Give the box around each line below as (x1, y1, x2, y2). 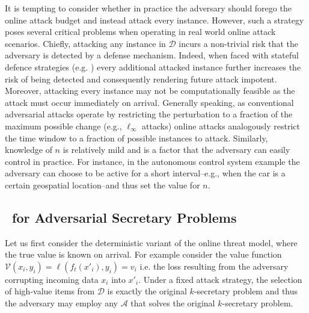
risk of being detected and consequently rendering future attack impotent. (5, 72, 277, 85)
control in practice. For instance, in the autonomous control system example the (5, 155, 300, 167)
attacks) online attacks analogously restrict (142, 119, 300, 132)
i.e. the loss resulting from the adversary (139, 259, 289, 272)
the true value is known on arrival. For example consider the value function (5, 248, 282, 261)
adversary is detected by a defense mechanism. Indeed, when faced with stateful (5, 49, 299, 61)
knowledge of (5, 143, 52, 156)
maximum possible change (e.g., (5, 119, 122, 132)
